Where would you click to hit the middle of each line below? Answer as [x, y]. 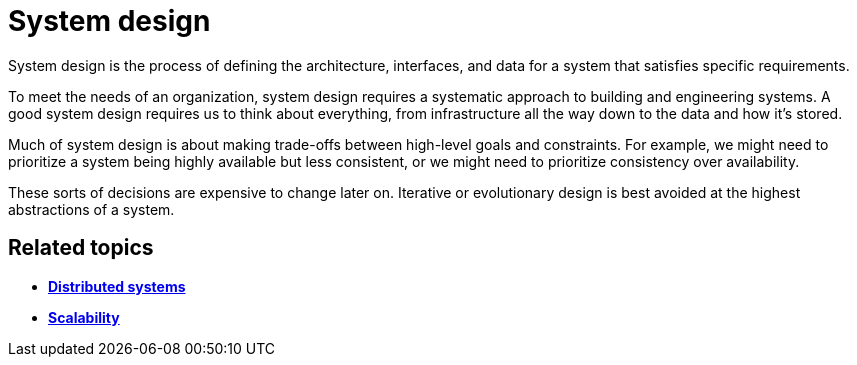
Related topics [81, 248]
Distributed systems [117, 286]
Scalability [84, 317]
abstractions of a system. [91, 209]
